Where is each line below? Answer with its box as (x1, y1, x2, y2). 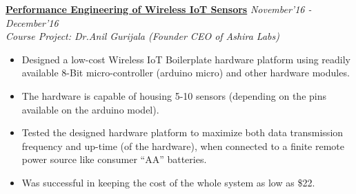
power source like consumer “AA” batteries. (21, 152, 207, 166)
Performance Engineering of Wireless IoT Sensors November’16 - (6, 2, 312, 16)
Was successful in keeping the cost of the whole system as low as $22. (21, 175, 315, 189)
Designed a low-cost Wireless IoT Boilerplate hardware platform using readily (21, 52, 351, 66)
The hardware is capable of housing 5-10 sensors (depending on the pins (21, 88, 326, 103)
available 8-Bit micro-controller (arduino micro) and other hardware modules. (21, 65, 350, 80)
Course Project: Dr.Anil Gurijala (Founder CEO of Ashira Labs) (6, 29, 279, 43)
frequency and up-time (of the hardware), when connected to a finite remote (21, 138, 345, 153)
